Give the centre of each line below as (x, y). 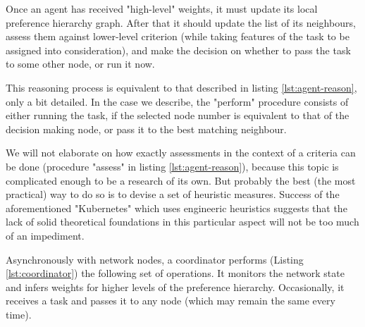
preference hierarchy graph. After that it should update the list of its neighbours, (181, 22)
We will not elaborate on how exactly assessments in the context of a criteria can (181, 153)
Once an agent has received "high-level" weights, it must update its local (162, 8)
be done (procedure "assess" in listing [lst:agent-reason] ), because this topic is (172, 166)
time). (19, 314)
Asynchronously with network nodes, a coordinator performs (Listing (155, 259)
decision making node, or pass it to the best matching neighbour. (146, 129)
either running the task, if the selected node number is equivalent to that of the (178, 115)
